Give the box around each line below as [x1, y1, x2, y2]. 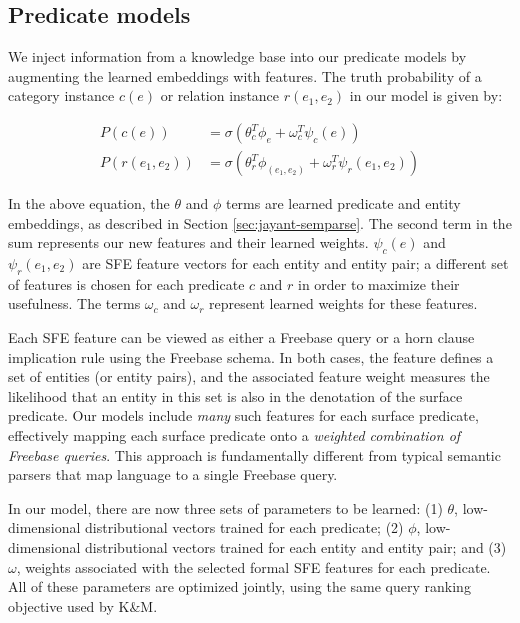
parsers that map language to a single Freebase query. [8, 464, 338, 485]
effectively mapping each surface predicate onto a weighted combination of [8, 424, 461, 445]
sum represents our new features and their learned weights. [8, 232, 369, 253]
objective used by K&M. [8, 595, 158, 616]
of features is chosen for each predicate [8, 273, 245, 294]
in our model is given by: [349, 85, 503, 106]
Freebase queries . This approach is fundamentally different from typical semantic [8, 444, 501, 465]
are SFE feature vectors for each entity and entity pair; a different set [82, 253, 509, 274]
